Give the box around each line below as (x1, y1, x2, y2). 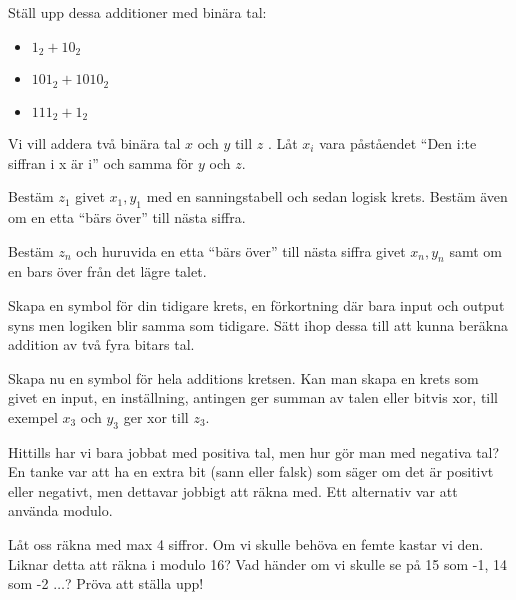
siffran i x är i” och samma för (8, 152, 194, 173)
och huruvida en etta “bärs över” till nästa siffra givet (76, 240, 406, 261)
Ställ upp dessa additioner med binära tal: (8, 2, 267, 22)
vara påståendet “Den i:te (319, 132, 477, 153)
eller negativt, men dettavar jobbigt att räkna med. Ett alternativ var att (8, 480, 458, 501)
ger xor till (123, 406, 189, 427)
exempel (8, 406, 58, 427)
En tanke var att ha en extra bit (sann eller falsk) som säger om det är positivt (8, 461, 494, 482)
